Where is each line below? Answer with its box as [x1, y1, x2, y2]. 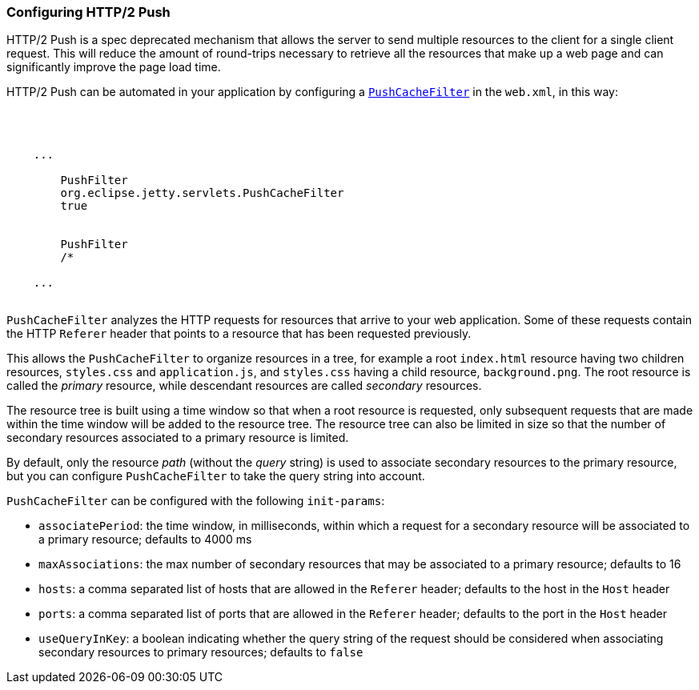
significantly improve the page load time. [6, 60, 221, 74]
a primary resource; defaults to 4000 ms [38, 532, 252, 547]
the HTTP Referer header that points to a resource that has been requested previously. [6, 327, 472, 341]
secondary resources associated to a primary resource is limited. [6, 431, 349, 445]
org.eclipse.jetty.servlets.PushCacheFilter [60, 187, 344, 200]
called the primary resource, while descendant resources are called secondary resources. [6, 379, 482, 393]
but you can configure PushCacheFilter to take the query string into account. [6, 469, 425, 483]
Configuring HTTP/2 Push [6, 4, 171, 20]
